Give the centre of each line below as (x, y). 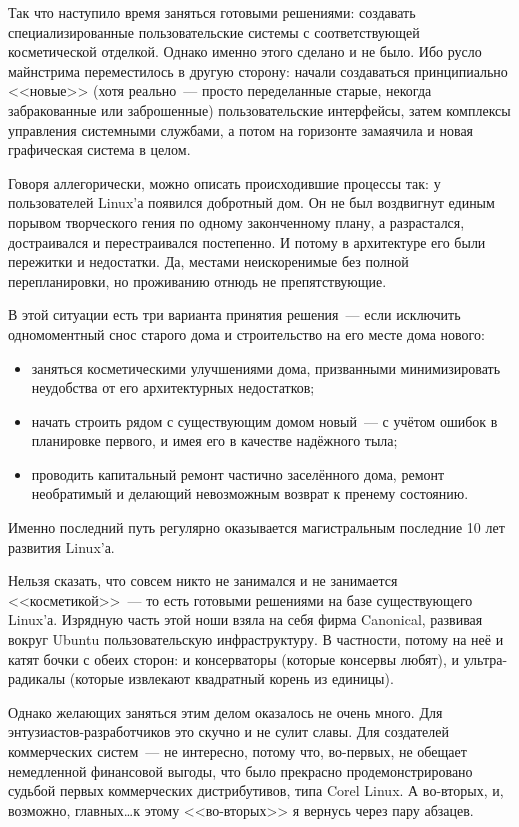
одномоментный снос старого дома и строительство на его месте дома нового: (246, 333)
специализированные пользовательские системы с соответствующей (214, 31)
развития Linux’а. (61, 546)
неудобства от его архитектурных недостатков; (173, 387)
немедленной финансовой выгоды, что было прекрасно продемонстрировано (240, 770)
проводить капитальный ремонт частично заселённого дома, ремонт (238, 473)
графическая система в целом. (99, 149)
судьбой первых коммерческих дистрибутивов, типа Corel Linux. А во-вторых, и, (256, 790)
